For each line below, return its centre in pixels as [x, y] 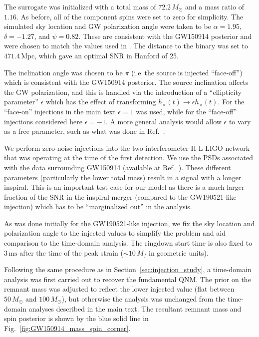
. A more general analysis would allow [163, 121]
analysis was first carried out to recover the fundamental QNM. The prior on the [128, 279]
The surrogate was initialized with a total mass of [80, 6]
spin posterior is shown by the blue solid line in [76, 318]
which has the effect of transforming [101, 102]
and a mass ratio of [215, 6]
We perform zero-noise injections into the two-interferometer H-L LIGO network [127, 148]
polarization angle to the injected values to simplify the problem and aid [115, 233]
